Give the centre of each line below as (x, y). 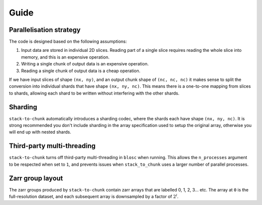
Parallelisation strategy (45, 30)
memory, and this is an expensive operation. (65, 57)
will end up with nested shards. (40, 132)
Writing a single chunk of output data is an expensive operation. (85, 64)
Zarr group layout (36, 178)
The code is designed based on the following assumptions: (68, 42)
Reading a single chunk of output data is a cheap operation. (81, 71)
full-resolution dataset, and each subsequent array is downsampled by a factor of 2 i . (94, 196)
